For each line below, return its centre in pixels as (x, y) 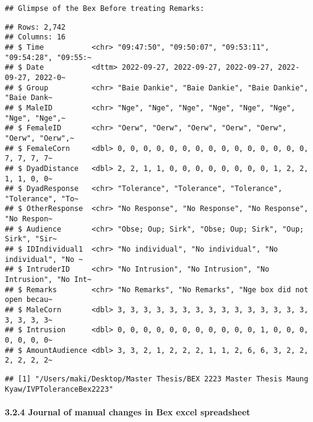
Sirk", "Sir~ (31, 239)
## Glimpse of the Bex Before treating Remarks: (105, 8)
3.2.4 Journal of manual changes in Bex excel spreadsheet (128, 411)
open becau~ (29, 300)
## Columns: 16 (35, 37)
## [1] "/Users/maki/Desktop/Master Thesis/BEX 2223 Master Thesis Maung (157, 379)
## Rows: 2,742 (35, 27)
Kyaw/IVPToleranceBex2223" (59, 389)
